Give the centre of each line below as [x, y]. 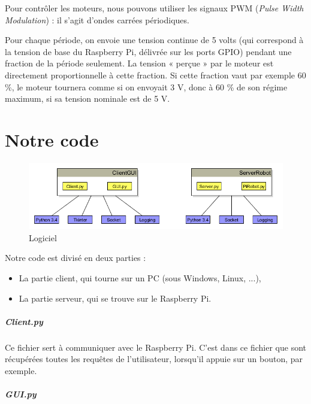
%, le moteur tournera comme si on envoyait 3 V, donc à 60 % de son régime [146, 86]
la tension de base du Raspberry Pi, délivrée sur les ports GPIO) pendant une [148, 51]
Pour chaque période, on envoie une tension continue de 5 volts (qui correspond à [154, 40]
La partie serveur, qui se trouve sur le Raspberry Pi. [115, 298]
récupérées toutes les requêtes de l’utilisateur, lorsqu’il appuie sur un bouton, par [154, 359]
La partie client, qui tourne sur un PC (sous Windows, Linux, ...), [140, 277]
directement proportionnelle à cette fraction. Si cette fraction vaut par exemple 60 [155, 75]
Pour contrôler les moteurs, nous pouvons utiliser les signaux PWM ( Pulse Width [154, 8]
